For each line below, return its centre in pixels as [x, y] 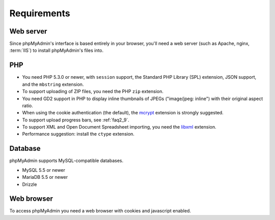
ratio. [28, 105]
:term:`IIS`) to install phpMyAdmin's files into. [57, 50]
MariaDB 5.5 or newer [45, 177]
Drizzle [30, 184]
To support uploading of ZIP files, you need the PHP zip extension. [93, 91]
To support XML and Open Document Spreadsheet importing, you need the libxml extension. [119, 127]
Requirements [40, 13]
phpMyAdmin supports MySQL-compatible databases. [66, 161]
